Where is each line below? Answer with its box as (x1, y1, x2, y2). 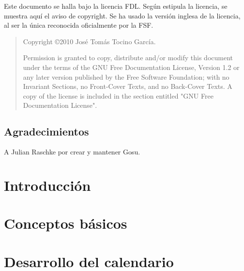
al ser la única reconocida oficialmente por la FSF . (4, 20, 153, 30)
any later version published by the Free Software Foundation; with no (23, 71, 229, 82)
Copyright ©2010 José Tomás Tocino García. (23, 36, 156, 46)
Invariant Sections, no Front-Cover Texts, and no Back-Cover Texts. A (23, 81, 232, 91)
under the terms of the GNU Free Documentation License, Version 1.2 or (23, 62, 240, 72)
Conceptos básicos (4, 213, 127, 233)
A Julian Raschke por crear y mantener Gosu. (4, 147, 140, 157)
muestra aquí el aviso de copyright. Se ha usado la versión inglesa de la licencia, (4, 10, 241, 20)
